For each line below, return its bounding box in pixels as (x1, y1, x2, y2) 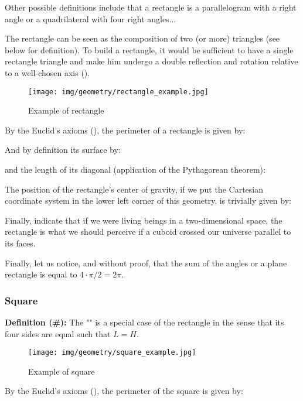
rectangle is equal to (5, 268, 77, 280)
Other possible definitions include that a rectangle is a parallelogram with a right (5, 1, 297, 13)
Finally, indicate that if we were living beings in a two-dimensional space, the (5, 214, 282, 226)
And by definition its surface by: (5, 143, 121, 156)
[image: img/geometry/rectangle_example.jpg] (28, 87, 209, 96)
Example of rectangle (28, 104, 104, 116)
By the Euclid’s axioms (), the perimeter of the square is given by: (5, 385, 243, 397)
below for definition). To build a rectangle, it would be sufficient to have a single (5, 43, 294, 56)
